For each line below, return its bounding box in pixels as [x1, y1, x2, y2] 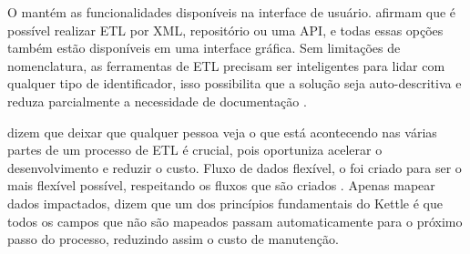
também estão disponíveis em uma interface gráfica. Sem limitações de [7, 38, 401, 57]
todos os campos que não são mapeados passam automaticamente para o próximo [7, 211, 463, 230]
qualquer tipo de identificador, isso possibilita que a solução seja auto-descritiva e [7, 74, 462, 93]
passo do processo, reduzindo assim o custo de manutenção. [7, 229, 339, 249]
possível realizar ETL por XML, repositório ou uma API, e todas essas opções [7, 20, 444, 39]
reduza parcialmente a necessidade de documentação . [7, 91, 307, 110]
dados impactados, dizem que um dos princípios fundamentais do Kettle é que [7, 193, 443, 212]
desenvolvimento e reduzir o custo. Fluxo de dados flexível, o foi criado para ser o [7, 157, 462, 177]
